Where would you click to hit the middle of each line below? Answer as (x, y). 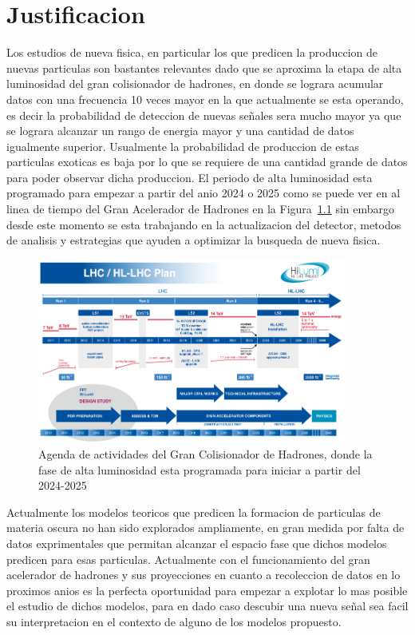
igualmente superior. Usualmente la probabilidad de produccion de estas (183, 146)
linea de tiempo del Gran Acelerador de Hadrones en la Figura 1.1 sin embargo (201, 209)
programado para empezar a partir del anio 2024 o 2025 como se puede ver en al (204, 193)
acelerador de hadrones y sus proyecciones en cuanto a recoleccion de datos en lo (204, 575)
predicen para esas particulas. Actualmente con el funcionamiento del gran (188, 559)
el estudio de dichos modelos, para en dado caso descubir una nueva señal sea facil (207, 606)
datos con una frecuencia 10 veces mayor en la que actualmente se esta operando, (205, 99)
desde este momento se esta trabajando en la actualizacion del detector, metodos (204, 224)
